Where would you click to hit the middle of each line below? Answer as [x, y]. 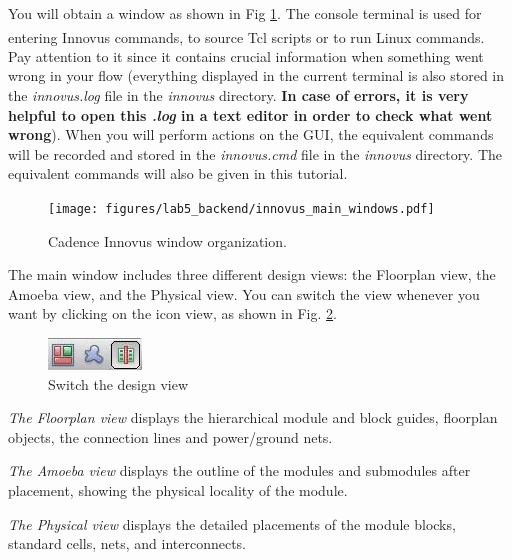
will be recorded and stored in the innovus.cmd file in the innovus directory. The [255, 153]
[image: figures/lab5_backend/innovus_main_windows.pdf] [241, 209]
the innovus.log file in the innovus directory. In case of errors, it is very [238, 95]
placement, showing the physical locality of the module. [178, 490]
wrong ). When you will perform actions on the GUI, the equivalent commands [251, 134]
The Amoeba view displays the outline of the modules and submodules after [239, 470]
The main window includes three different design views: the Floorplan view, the [252, 274]
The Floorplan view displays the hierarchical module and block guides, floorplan [253, 417]
